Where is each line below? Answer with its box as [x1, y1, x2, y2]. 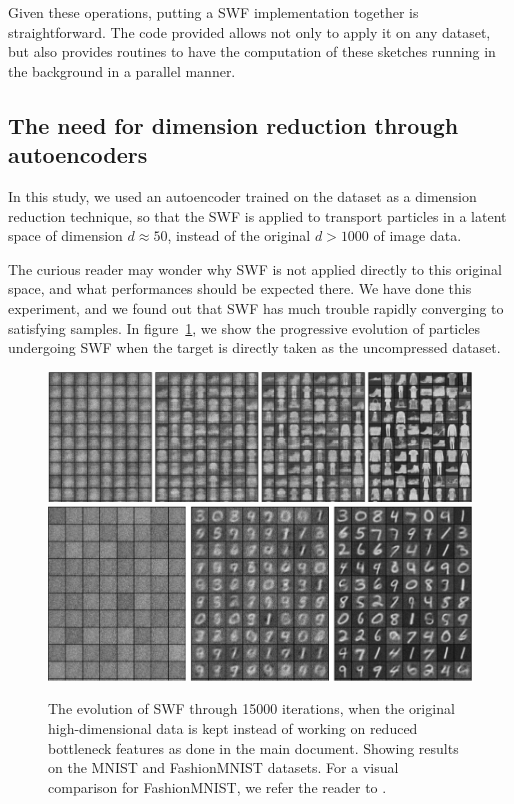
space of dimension [8, 225, 123, 246]
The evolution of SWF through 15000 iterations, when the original [48, 698, 455, 719]
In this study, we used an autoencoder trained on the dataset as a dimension [8, 185, 477, 206]
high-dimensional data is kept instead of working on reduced [48, 718, 418, 739]
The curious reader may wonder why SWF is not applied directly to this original [8, 258, 502, 279]
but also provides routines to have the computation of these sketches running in [8, 41, 496, 62]
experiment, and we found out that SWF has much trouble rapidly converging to [8, 297, 504, 318]
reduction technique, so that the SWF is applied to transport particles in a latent [8, 205, 507, 226]
